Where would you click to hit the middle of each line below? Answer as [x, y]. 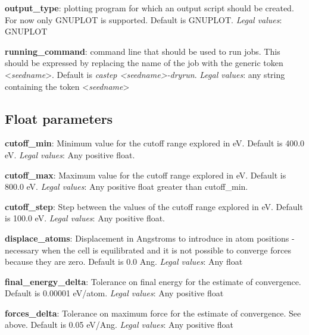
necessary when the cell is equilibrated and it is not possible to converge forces [148, 250]
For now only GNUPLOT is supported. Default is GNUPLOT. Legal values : [143, 19]
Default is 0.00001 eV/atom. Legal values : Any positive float [114, 293]
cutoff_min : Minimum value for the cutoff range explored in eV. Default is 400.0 [155, 143]
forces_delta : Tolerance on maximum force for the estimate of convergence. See [153, 313]
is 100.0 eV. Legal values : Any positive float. [85, 218]
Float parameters [59, 118]
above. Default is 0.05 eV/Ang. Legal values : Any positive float [119, 325]
